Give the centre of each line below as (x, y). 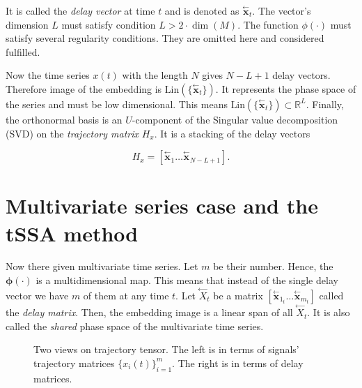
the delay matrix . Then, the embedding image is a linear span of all (149, 312)
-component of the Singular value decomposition (235, 119)
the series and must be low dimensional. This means (117, 104)
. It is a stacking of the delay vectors (232, 133)
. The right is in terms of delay (238, 363)
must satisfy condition (109, 24)
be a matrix (238, 295)
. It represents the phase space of (286, 88)
